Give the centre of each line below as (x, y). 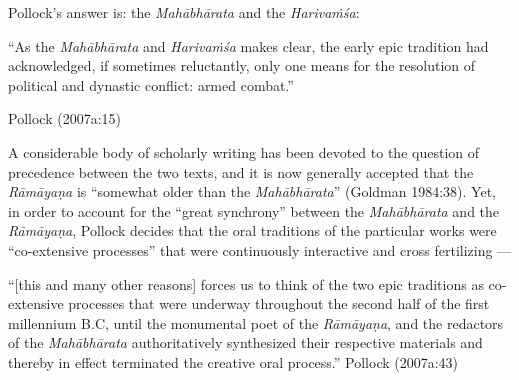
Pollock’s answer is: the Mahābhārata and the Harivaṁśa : (184, 12)
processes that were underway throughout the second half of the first (279, 303)
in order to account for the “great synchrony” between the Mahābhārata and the (254, 210)
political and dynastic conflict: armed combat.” (151, 84)
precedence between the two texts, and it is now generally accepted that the (241, 171)
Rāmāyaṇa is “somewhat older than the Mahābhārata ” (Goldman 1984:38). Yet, (252, 191)
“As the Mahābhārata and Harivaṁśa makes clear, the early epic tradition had (248, 45)
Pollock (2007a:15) (64, 118)
